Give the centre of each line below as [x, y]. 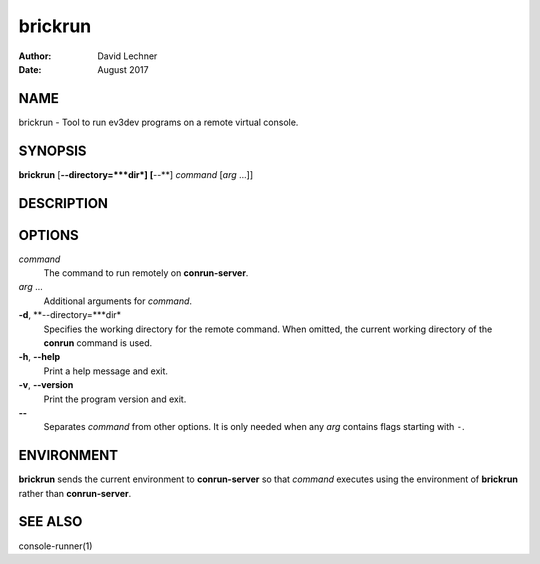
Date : [30, 69]
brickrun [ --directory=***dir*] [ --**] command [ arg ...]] [136, 174]
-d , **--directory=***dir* [70, 315]
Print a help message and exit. [106, 371]
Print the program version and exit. [115, 399]
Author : [35, 56]
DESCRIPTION [63, 203]
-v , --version [46, 385]
